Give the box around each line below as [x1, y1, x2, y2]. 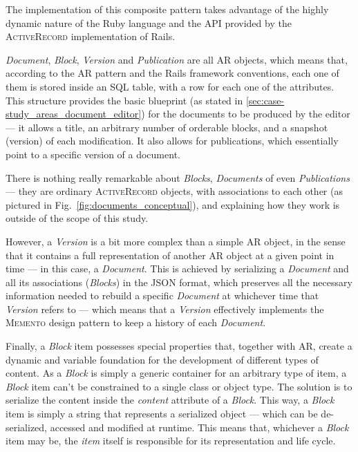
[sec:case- [245, 93, 285, 107]
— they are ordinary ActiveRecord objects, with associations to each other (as [6, 184, 343, 198]
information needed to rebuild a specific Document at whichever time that [6, 288, 319, 303]
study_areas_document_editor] [6, 106, 142, 121]
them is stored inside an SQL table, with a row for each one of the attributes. [6, 79, 335, 93]
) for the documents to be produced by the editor [141, 106, 350, 121]
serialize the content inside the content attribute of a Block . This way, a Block [6, 393, 335, 407]
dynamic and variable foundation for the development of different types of [6, 352, 319, 366]
